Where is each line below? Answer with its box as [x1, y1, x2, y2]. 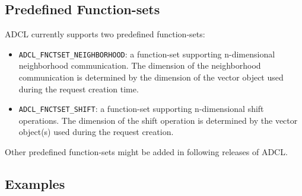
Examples [5, 175, 65, 193]
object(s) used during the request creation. [18, 126, 174, 138]
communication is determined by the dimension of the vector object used [18, 71, 284, 83]
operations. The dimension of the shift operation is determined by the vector [18, 114, 298, 126]
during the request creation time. [18, 82, 139, 95]
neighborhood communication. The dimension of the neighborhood [18, 59, 261, 72]
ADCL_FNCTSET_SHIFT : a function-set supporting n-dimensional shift [18, 102, 264, 115]
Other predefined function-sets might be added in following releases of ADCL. [5, 146, 288, 158]
